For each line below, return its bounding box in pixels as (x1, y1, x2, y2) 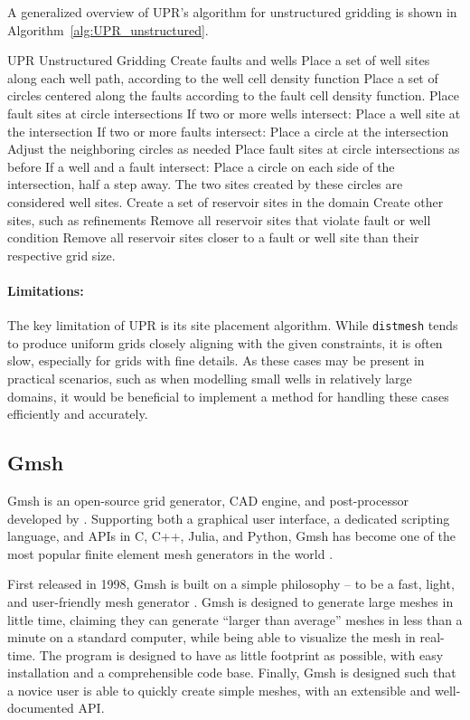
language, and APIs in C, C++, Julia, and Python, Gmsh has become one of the (7, 526, 456, 545)
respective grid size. (7, 245, 116, 264)
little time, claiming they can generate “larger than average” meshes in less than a (7, 610, 463, 629)
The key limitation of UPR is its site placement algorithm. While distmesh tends (7, 316, 458, 335)
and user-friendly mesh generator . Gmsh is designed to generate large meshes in (7, 592, 454, 611)
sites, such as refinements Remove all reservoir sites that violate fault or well (7, 210, 431, 229)
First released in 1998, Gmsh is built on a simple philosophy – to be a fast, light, (7, 574, 455, 593)
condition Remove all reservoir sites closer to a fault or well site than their (7, 228, 419, 247)
